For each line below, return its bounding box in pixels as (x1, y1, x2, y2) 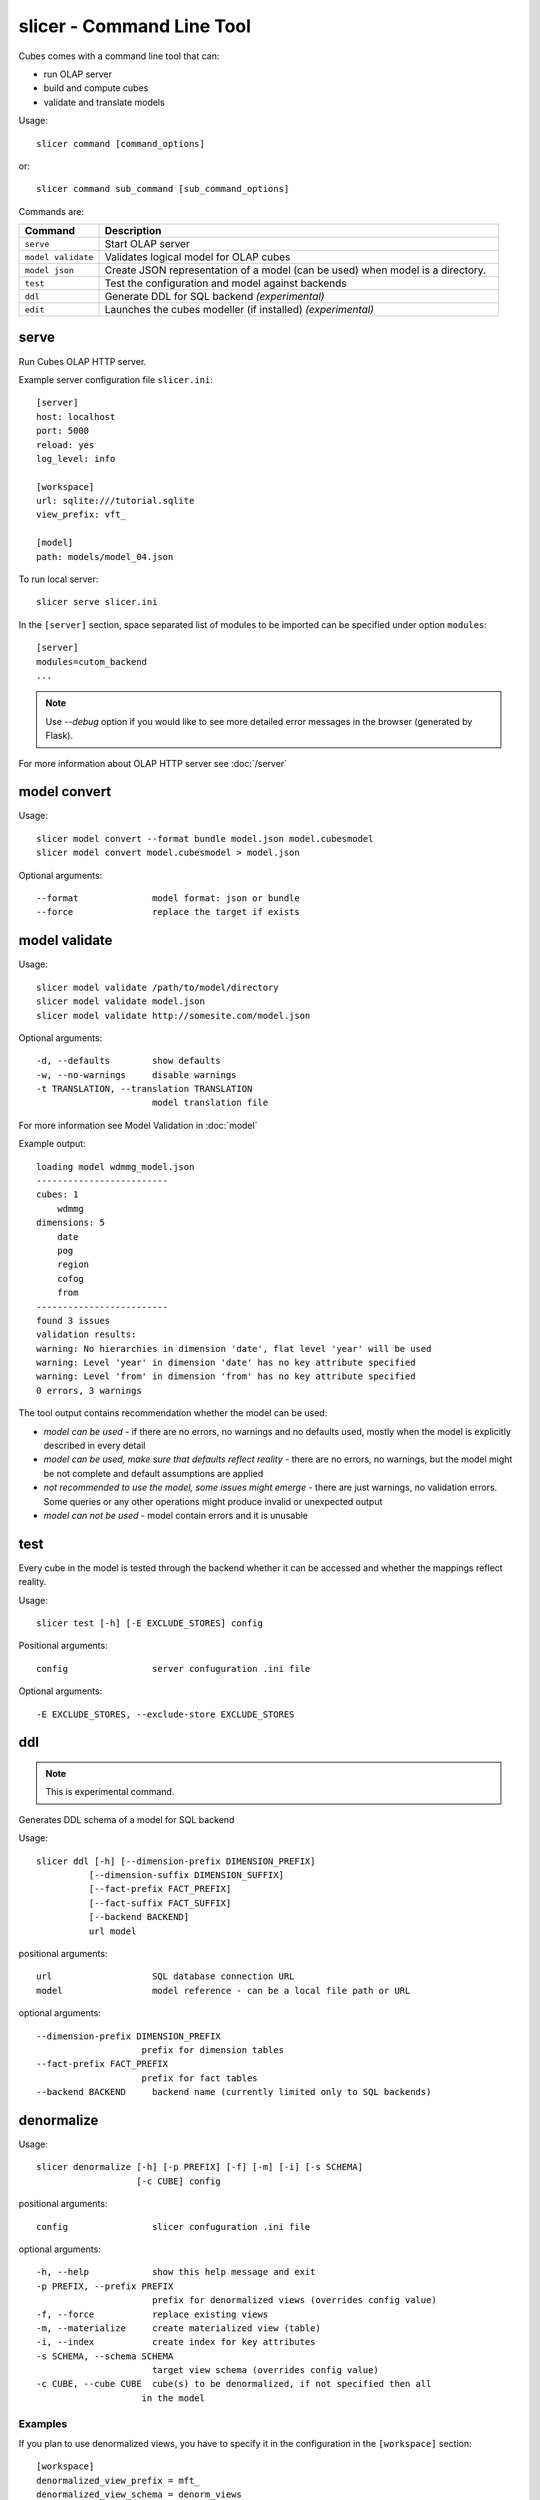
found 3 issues (36, 1315, 111, 1326)
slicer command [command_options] (36, 138, 205, 149)
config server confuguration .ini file (36, 1663, 311, 1674)
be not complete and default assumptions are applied (43, 1467, 264, 1479)
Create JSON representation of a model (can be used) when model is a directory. (104, 263, 487, 277)
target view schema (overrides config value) (151, 2365, 379, 2376)
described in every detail (43, 1440, 146, 1452)
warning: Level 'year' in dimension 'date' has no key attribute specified (36, 1357, 416, 1369)
